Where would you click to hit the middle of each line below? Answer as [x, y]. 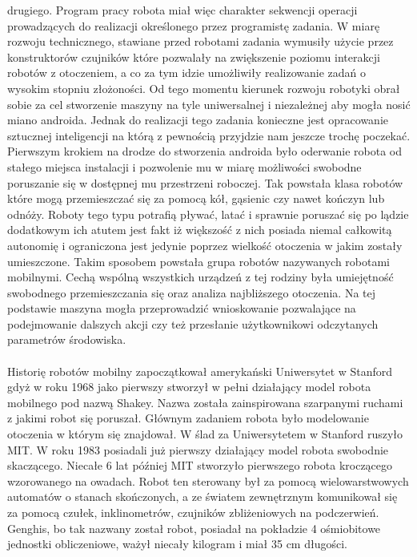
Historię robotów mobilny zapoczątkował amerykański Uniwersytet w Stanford [200, 371]
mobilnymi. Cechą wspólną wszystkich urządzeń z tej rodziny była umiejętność [200, 277]
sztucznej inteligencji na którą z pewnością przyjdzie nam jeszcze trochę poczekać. [209, 135]
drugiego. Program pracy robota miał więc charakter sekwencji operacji [182, 10]
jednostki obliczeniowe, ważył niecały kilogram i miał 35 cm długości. [177, 544]
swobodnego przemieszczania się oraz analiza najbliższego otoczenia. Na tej [191, 292]
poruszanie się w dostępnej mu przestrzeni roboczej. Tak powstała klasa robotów [205, 182]
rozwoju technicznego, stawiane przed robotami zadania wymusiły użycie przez [200, 41]
